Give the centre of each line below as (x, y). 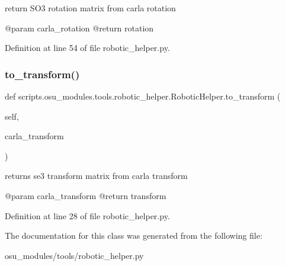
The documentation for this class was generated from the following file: (134, 235)
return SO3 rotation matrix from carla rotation (90, 8)
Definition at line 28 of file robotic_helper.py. (87, 215)
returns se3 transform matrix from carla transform (96, 176)
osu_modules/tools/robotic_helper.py (74, 255)
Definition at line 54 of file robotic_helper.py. (87, 48)
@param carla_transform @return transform (86, 195)
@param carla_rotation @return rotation (79, 28)
